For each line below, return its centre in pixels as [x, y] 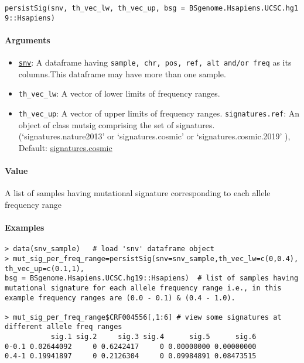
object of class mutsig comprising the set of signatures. [117, 124]
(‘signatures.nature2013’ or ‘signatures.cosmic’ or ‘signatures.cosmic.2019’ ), [154, 136]
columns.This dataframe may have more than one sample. [122, 73]
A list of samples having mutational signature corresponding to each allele [138, 193]
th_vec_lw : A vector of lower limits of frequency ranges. [119, 93]
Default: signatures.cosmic [65, 147]
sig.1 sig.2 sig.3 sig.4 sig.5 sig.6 [153, 337]
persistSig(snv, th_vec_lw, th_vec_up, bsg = [95, 8]
